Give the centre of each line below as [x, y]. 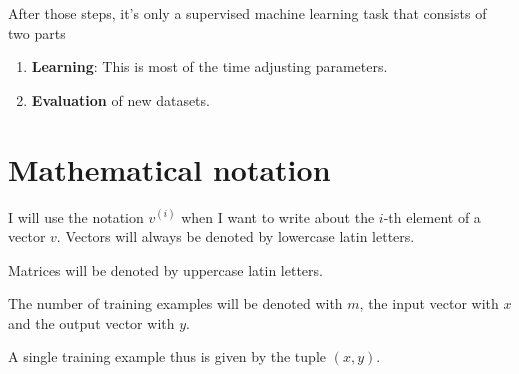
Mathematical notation [169, 168]
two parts [37, 32]
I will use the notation [76, 216]
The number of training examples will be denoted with [175, 303]
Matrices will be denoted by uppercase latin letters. [165, 269]
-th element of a [432, 216]
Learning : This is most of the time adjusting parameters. [209, 66]
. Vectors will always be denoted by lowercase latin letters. [235, 236]
